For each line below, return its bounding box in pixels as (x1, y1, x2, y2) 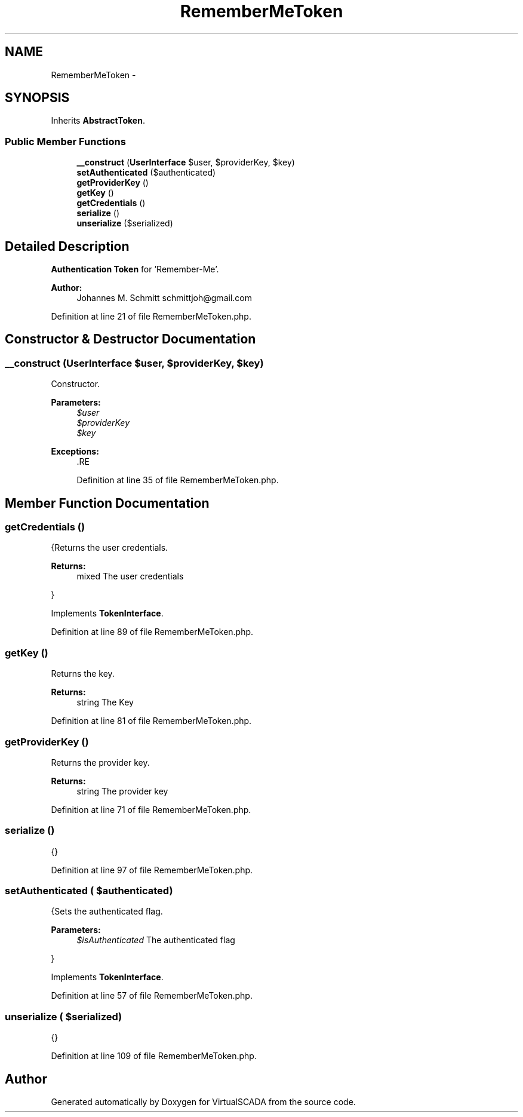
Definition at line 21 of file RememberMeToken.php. (51, 311, 251, 322)
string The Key (76, 697, 134, 708)
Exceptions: (51, 446, 99, 457)
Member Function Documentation (5, 495, 210, 511)
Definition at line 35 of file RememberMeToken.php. (76, 475, 279, 486)
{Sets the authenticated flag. (51, 906, 163, 917)
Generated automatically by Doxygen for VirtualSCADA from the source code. (51, 1097, 356, 1107)
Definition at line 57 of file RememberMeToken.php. (51, 990, 253, 1001)
